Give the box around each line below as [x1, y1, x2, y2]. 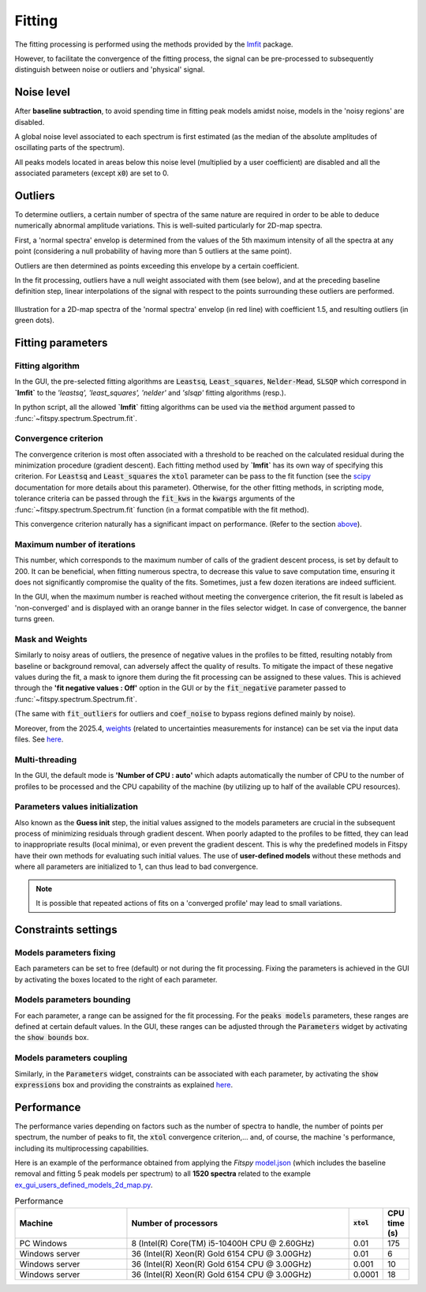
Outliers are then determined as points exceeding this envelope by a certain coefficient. [14, 261, 300, 270]
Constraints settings [14, 922, 118, 936]
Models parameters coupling [14, 1053, 128, 1064]
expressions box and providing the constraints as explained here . [14, 1080, 233, 1090]
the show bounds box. [14, 1033, 89, 1042]
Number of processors [131, 1217, 219, 1228]
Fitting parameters [14, 336, 108, 350]
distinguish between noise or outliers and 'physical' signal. [14, 65, 205, 74]
